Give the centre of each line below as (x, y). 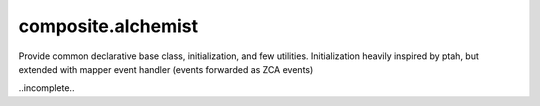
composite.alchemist (108, 26)
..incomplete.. (46, 88)
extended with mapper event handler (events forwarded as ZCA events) (166, 69)
